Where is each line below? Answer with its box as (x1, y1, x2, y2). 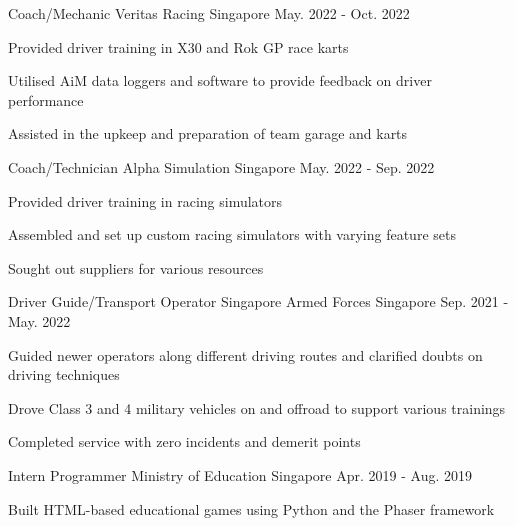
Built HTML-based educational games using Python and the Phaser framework (8, 498, 495, 519)
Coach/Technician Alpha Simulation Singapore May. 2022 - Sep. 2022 (8, 156, 435, 177)
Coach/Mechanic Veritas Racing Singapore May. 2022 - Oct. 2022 (8, 3, 410, 23)
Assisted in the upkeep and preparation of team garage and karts (8, 123, 408, 144)
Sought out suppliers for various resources (8, 257, 264, 278)
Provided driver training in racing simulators (8, 190, 283, 211)
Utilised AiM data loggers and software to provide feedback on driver (8, 70, 432, 91)
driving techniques (8, 364, 120, 385)
